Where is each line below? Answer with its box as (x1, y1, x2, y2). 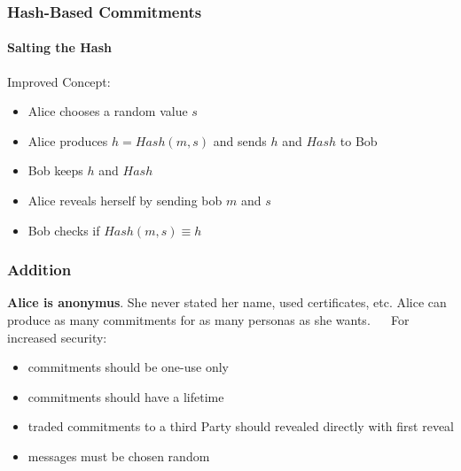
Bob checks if (27, 220, 100, 239)
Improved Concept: (7, 72, 111, 90)
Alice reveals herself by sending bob (27, 191, 223, 210)
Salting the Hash (7, 38, 112, 57)
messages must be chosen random (27, 446, 210, 465)
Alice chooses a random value (27, 102, 188, 120)
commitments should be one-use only (27, 358, 229, 376)
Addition (7, 259, 72, 281)
